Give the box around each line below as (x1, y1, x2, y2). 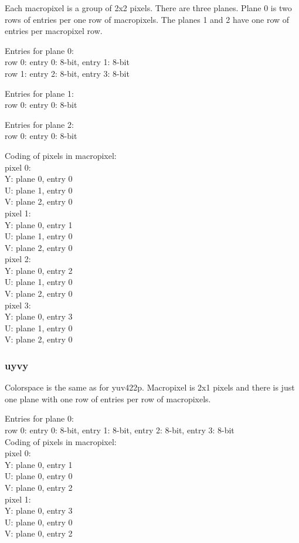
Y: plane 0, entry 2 (5, 264, 73, 276)
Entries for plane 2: (5, 118, 74, 130)
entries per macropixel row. (5, 25, 103, 37)
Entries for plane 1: (5, 87, 74, 99)
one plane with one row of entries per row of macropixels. (5, 392, 211, 405)
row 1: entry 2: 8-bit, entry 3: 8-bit (5, 67, 130, 79)
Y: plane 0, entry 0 (5, 172, 73, 185)
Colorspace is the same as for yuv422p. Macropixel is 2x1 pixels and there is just (5, 381, 295, 393)
